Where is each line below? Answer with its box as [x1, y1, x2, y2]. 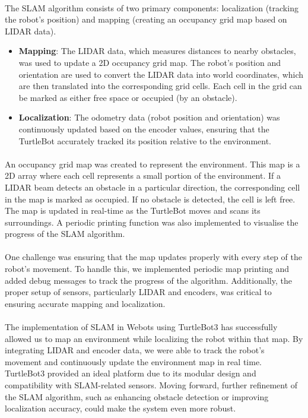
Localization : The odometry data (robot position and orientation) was [18, 111, 280, 123]
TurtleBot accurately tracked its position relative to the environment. [18, 134, 272, 147]
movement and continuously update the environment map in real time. [5, 355, 262, 368]
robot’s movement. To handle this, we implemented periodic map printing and [5, 262, 290, 275]
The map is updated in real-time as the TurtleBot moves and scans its [5, 204, 261, 217]
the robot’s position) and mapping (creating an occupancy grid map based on [5, 13, 287, 26]
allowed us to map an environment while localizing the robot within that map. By [5, 332, 303, 344]
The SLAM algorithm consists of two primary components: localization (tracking [5, 1, 299, 14]
